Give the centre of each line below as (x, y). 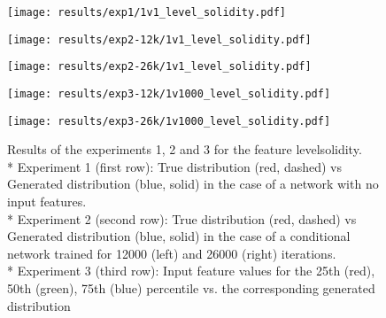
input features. (47, 202)
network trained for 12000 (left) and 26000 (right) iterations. (172, 253)
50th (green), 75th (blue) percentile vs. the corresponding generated (191, 288)
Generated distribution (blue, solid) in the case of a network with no (193, 184)
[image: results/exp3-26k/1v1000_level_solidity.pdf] (169, 121)
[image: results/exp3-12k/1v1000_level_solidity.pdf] (169, 93)
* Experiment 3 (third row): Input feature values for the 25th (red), (191, 271)
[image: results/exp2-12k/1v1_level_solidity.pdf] (159, 39)
